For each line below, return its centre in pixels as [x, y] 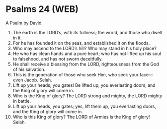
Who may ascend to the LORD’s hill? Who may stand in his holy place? [85, 48]
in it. [17, 38]
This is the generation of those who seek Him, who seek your [76, 74]
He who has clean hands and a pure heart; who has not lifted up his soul [87, 54]
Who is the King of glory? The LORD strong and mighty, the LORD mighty [87, 96]
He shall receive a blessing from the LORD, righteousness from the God [86, 64]
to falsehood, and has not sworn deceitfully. [58, 59]
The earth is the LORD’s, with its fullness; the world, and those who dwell [87, 32]
